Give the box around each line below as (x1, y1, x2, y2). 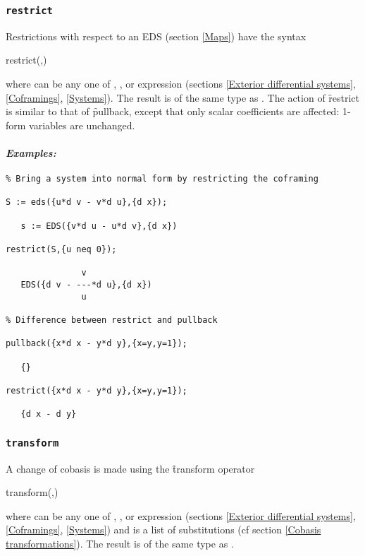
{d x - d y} (20, 409, 77, 420)
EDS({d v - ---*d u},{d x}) (20, 280, 152, 290)
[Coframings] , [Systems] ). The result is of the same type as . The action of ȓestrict (6, 90, 360, 105)
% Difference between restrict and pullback (6, 315, 218, 326)
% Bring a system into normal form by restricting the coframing (6, 174, 318, 184)
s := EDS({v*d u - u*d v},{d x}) (20, 220, 178, 231)
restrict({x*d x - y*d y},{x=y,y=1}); (6, 385, 187, 396)
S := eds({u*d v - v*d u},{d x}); (6, 197, 168, 208)
